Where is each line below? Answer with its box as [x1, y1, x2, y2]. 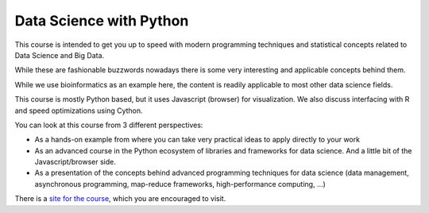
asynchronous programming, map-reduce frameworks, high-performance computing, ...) [34, 179, 326, 188]
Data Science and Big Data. [14, 50, 105, 60]
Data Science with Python [14, 12, 189, 29]
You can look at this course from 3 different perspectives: [14, 120, 203, 130]
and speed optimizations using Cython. [14, 106, 143, 115]
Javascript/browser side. [34, 157, 117, 167]
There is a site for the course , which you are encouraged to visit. [14, 194, 226, 203]
